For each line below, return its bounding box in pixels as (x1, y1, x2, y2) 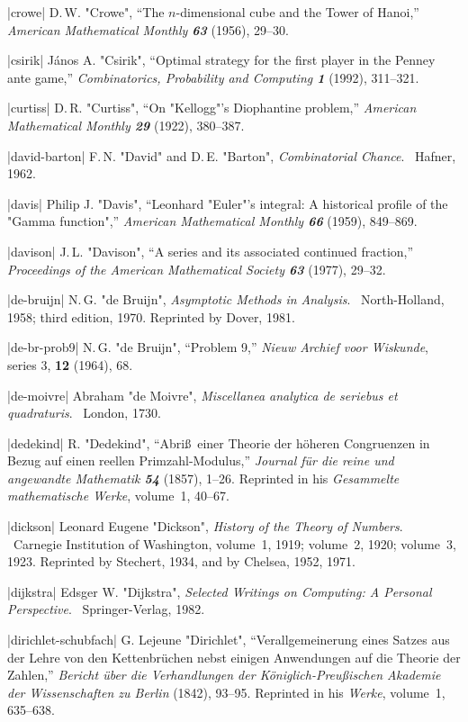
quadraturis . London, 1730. (7, 403, 161, 422)
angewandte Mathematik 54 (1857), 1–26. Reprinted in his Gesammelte (7, 468, 400, 487)
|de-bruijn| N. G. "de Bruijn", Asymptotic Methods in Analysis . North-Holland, (7, 290, 445, 309)
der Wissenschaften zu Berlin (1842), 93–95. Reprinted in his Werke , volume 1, (7, 682, 445, 701)
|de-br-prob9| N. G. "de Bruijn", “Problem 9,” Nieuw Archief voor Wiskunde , (7, 338, 428, 356)
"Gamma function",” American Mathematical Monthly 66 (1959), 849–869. (7, 212, 418, 230)
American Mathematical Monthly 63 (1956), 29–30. (7, 20, 289, 39)
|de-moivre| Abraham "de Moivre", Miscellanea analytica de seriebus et (7, 385, 398, 404)
